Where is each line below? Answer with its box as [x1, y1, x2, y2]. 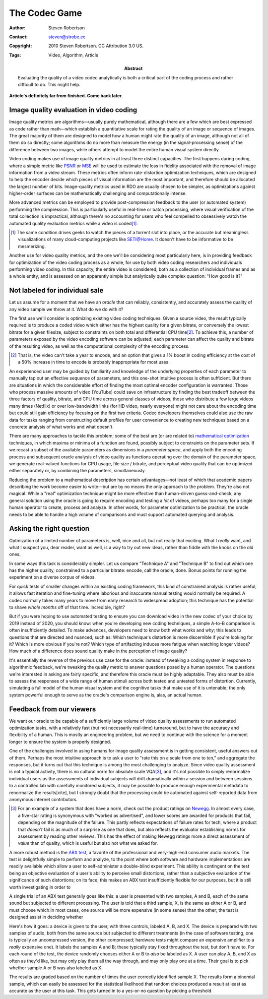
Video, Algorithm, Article [48, 52, 99, 58]
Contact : [9, 34, 28, 40]
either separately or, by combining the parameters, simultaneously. [9, 468, 146, 474]
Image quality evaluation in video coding [9, 106, 137, 114]
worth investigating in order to [9, 884, 71, 890]
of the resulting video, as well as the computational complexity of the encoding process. [9, 343, 190, 349]
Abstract [124, 65, 143, 71]
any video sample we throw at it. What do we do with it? [9, 306, 124, 312]
